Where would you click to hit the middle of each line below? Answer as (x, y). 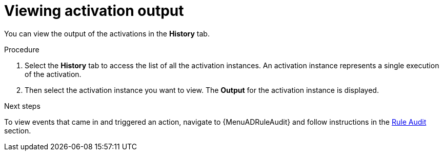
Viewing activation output (94, 11)
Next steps (22, 106)
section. (18, 130)
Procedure (22, 49)
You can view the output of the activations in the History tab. (107, 33)
